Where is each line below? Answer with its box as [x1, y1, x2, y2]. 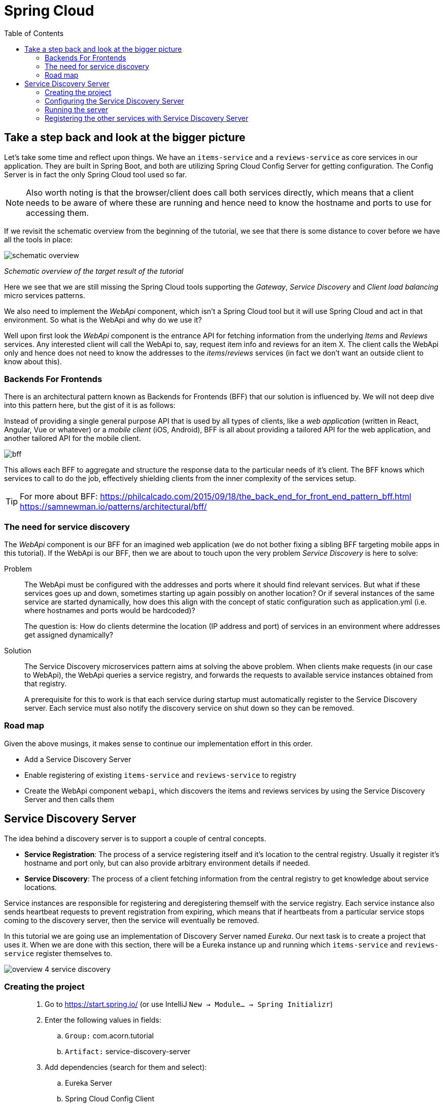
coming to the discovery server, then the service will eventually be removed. [4, 915, 259, 925]
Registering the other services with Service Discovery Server [45, 113, 249, 122]
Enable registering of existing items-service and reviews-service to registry [24, 770, 296, 779]
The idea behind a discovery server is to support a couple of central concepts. [4, 834, 266, 843]
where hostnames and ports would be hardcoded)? [24, 606, 195, 615]
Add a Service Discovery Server [24, 754, 131, 764]
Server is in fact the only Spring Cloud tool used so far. [4, 170, 187, 179]
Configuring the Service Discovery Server [45, 96, 184, 105]
